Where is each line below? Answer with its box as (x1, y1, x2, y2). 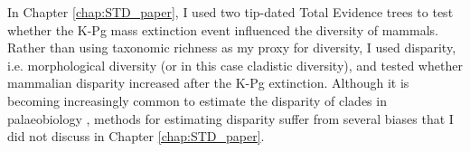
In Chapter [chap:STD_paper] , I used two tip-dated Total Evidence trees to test (7, 3, 454, 21)
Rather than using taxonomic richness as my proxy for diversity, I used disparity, (7, 38, 456, 57)
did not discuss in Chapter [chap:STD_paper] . (7, 127, 265, 146)
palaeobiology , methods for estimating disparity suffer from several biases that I (7, 109, 454, 128)
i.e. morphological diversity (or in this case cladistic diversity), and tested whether (7, 55, 463, 74)
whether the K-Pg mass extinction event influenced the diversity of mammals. (7, 20, 438, 39)
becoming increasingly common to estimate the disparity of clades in (7, 90, 387, 109)
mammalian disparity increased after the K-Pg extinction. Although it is (7, 73, 409, 92)
